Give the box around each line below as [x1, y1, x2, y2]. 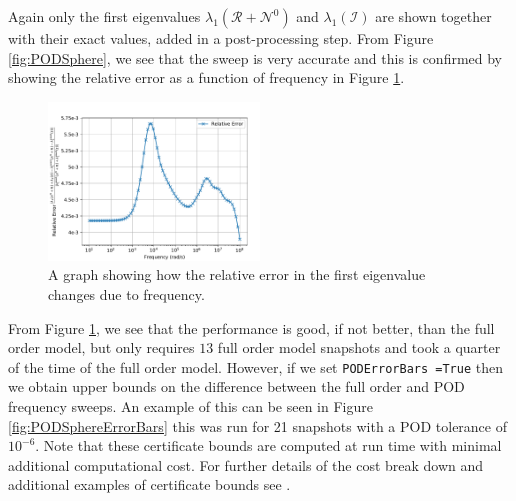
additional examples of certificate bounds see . [8, 474, 291, 495]
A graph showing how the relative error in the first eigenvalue [48, 264, 426, 285]
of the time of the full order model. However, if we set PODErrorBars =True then [8, 356, 503, 377]
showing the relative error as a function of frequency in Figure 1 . [8, 67, 405, 88]
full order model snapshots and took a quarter [217, 337, 501, 358]
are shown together [375, 6, 492, 26]
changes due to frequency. [48, 283, 205, 304]
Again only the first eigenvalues [8, 6, 201, 26]
